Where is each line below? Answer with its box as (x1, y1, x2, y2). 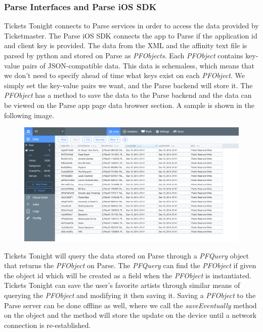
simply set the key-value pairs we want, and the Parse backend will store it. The (4, 80, 253, 90)
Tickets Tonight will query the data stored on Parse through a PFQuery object (4, 250, 249, 261)
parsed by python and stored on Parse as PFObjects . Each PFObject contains (4, 50, 243, 60)
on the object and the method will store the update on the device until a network (4, 310, 257, 320)
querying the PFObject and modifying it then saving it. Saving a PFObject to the (4, 289, 256, 300)
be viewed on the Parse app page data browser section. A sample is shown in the (4, 99, 254, 110)
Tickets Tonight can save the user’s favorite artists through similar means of (4, 280, 240, 290)
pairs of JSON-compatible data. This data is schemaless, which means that (22, 60, 255, 70)
